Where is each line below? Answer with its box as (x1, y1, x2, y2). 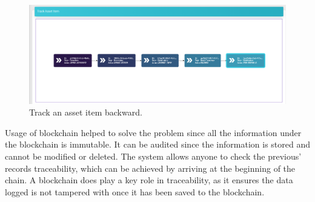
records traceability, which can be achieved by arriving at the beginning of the (5, 161, 296, 174)
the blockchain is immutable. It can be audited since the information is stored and (5, 138, 310, 151)
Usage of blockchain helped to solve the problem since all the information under (5, 126, 302, 138)
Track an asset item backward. (29, 106, 142, 119)
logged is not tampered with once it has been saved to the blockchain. (5, 185, 265, 198)
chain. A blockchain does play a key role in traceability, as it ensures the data (5, 174, 293, 186)
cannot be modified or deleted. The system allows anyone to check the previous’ (5, 150, 302, 163)
